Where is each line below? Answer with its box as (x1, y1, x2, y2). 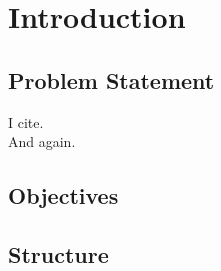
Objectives (8, 180, 119, 211)
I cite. (8, 111, 44, 132)
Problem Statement (8, 64, 215, 95)
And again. (8, 131, 76, 152)
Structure (8, 238, 109, 269)
